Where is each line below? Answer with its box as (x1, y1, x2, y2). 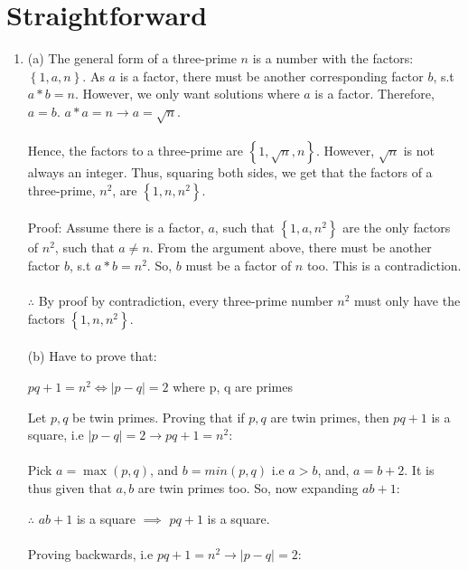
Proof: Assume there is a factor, (27, 218, 204, 237)
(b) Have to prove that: (27, 347, 157, 366)
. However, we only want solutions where (74, 84, 300, 103)
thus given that (27, 478, 112, 497)
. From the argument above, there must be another (149, 238, 432, 257)
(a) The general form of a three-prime (27, 49, 237, 68)
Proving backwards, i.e (27, 544, 154, 563)
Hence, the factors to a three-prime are (27, 141, 243, 160)
